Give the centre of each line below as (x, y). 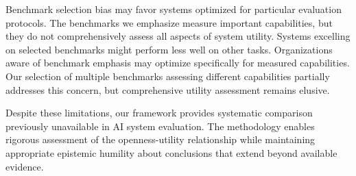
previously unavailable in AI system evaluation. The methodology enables (160, 126)
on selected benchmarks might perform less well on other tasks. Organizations (169, 49)
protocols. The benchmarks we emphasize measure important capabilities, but (169, 22)
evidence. (25, 166)
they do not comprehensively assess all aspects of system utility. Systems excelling (178, 36)
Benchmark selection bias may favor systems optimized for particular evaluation (174, 9)
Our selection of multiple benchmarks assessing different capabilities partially (168, 76)
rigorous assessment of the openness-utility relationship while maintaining (161, 139)
